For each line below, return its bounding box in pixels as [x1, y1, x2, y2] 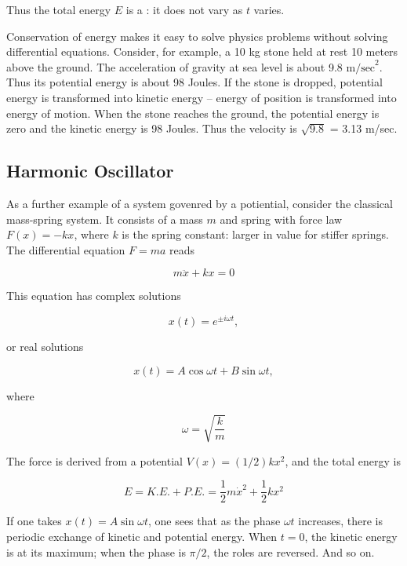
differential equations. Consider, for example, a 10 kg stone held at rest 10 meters [6, 43, 398, 60]
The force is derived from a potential [6, 452, 183, 469]
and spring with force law [220, 210, 343, 227]
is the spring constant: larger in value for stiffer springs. [122, 226, 389, 243]
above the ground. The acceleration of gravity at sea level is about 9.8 [6, 58, 343, 75]
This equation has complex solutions [6, 287, 181, 304]
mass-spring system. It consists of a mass [6, 210, 203, 227]
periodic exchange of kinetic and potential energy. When [6, 528, 278, 544]
